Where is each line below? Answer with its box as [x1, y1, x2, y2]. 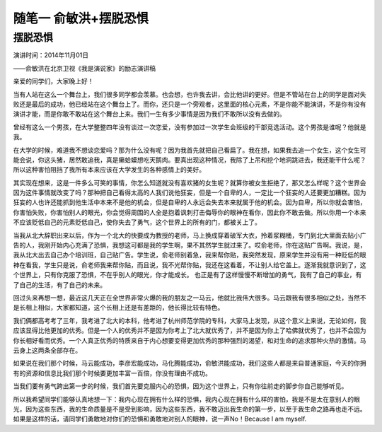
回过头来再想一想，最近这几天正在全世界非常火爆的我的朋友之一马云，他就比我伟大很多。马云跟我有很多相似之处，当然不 [13, 293, 366, 302]
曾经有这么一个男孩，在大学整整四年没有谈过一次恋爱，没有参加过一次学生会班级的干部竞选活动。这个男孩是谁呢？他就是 [13, 122, 366, 131]
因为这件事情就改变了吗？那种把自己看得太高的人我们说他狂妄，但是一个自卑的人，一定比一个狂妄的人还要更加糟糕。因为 [13, 188, 366, 197]
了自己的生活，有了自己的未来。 [13, 280, 106, 289]
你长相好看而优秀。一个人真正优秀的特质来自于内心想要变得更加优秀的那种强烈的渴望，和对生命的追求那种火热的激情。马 [13, 336, 366, 344]
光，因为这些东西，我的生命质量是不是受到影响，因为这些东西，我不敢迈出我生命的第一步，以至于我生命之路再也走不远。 [13, 404, 366, 413]
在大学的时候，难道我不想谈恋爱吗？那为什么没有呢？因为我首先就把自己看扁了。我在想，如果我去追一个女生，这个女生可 [13, 146, 366, 154]
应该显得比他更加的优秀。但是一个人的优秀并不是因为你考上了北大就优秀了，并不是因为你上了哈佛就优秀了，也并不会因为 [13, 326, 366, 335]
